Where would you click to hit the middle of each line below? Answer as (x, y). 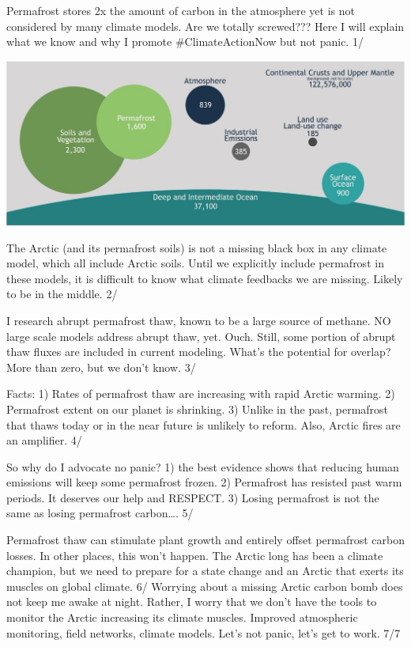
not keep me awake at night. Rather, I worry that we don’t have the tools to (192, 602)
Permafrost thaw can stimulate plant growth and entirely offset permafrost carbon (205, 540)
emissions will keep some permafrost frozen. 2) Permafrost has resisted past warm (204, 482)
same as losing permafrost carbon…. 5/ (100, 513)
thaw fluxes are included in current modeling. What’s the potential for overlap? (199, 352)
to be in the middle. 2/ (62, 294)
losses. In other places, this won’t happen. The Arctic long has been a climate (195, 555)
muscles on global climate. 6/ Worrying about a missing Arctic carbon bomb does (205, 586)
